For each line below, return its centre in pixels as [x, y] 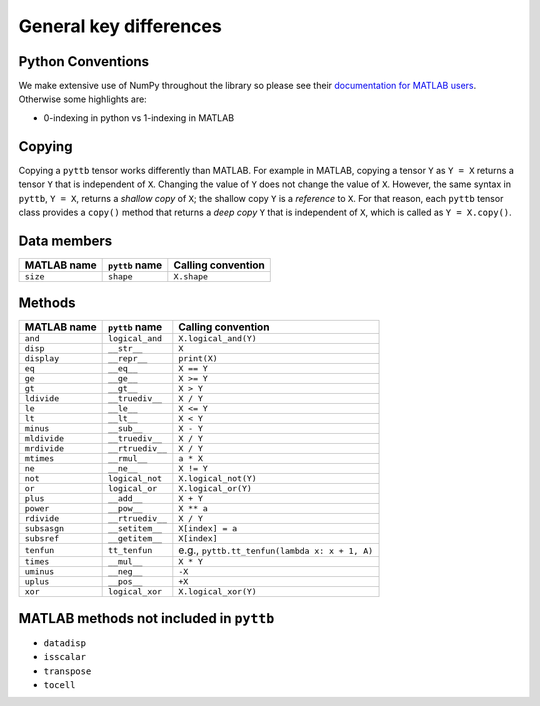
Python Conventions [84, 61]
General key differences [120, 26]
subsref [42, 538]
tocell [59, 685]
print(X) [198, 358]
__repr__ [128, 358]
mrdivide [44, 448]
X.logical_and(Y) [217, 338]
